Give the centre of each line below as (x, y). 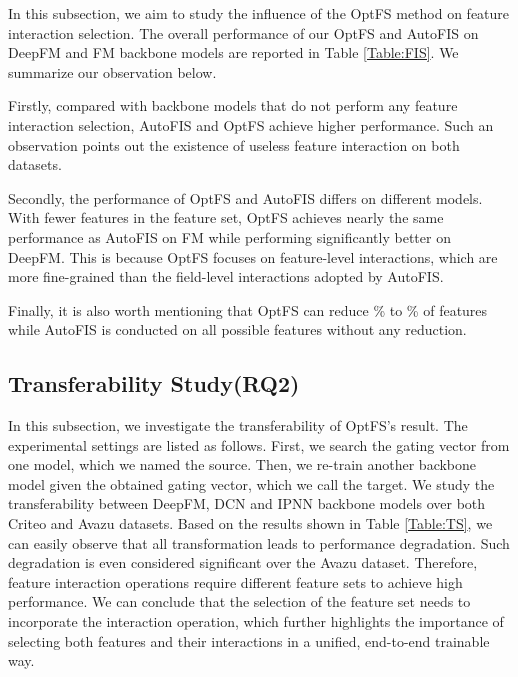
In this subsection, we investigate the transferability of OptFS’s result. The (238, 425)
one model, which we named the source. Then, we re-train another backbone (242, 464)
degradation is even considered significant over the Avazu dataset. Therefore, (243, 562)
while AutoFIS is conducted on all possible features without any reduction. (237, 329)
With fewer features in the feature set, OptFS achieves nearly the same (226, 217)
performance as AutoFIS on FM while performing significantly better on (229, 236)
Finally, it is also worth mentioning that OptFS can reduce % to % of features (248, 309)
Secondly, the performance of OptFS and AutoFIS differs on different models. (245, 197)
